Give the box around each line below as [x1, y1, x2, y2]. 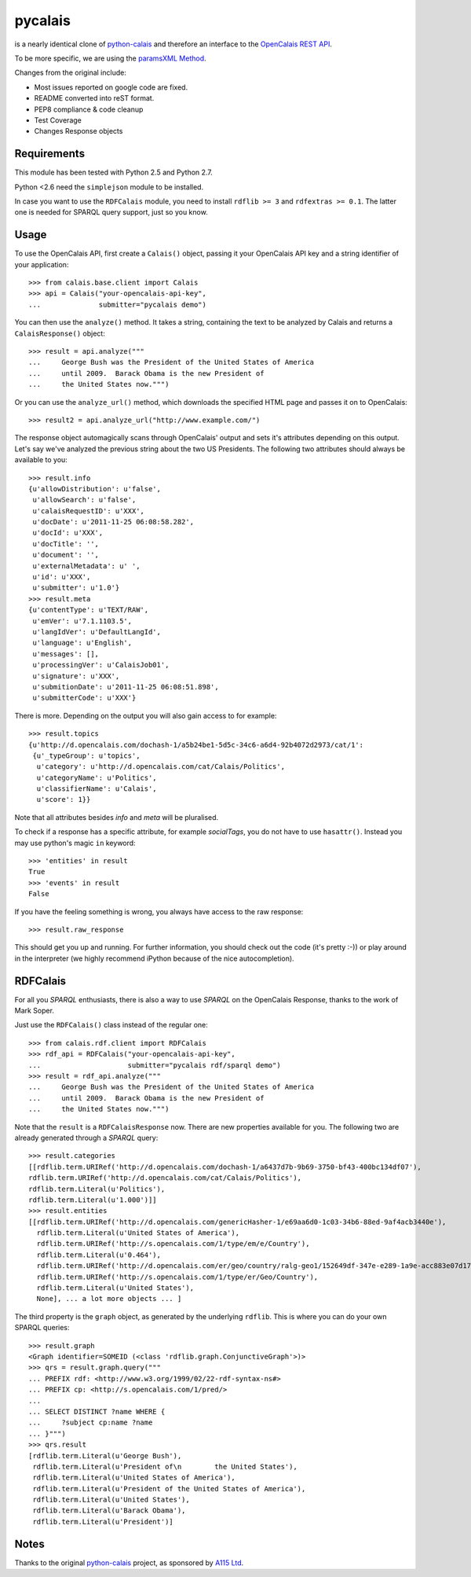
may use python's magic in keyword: [14, 838, 137, 847]
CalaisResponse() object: [14, 329, 105, 338]
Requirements [14, 147, 86, 160]
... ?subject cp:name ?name [28, 1418, 153, 1427]
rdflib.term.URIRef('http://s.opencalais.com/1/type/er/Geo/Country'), [36, 1272, 319, 1281]
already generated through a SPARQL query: [14, 1133, 159, 1142]
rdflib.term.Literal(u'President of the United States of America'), [32, 1484, 306, 1493]
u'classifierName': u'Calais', [36, 785, 157, 793]
